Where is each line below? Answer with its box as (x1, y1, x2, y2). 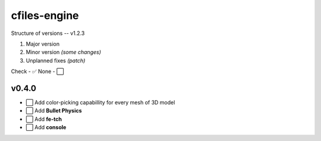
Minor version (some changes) (26, 49, 101, 56)
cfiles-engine (11, 9, 79, 22)
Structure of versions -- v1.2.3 (11, 30, 85, 37)
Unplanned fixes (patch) (26, 57, 86, 64)
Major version (26, 40, 59, 47)
